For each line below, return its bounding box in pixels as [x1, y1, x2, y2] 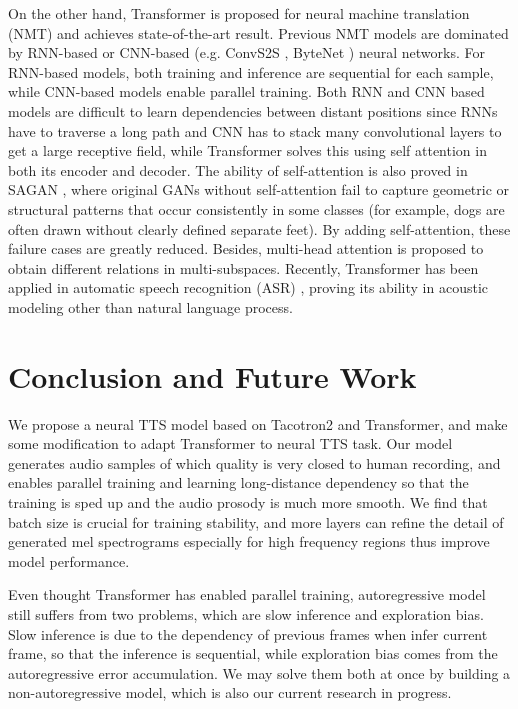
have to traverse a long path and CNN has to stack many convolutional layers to [8, 120, 502, 141]
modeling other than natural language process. [8, 296, 293, 317]
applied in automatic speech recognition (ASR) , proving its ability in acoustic [8, 277, 489, 298]
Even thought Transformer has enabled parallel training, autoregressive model [8, 584, 486, 605]
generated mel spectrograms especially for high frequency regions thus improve [8, 531, 490, 552]
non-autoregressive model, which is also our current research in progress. [8, 682, 452, 703]
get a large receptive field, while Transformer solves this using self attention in [8, 140, 487, 161]
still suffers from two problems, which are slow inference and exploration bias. [8, 603, 484, 624]
